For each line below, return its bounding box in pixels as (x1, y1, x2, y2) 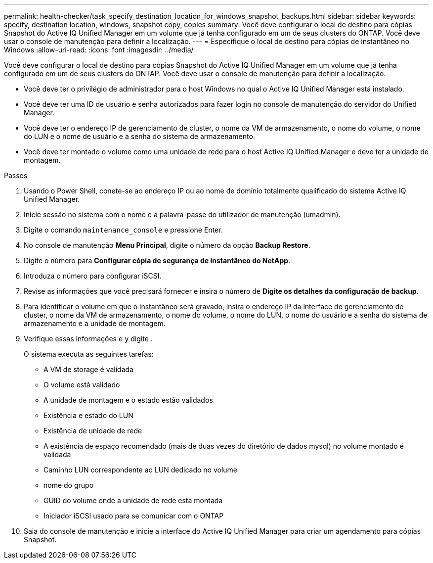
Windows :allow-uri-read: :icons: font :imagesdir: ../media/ (4, 46, 194, 54)
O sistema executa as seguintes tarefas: (24, 350, 154, 358)
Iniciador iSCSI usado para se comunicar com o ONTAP (43, 512, 224, 520)
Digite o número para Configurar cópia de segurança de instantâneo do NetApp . (24, 256, 291, 265)
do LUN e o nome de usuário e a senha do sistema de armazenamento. (24, 132, 255, 141)
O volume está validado (43, 380, 120, 389)
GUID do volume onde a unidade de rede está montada (43, 496, 223, 505)
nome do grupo (43, 481, 94, 489)
